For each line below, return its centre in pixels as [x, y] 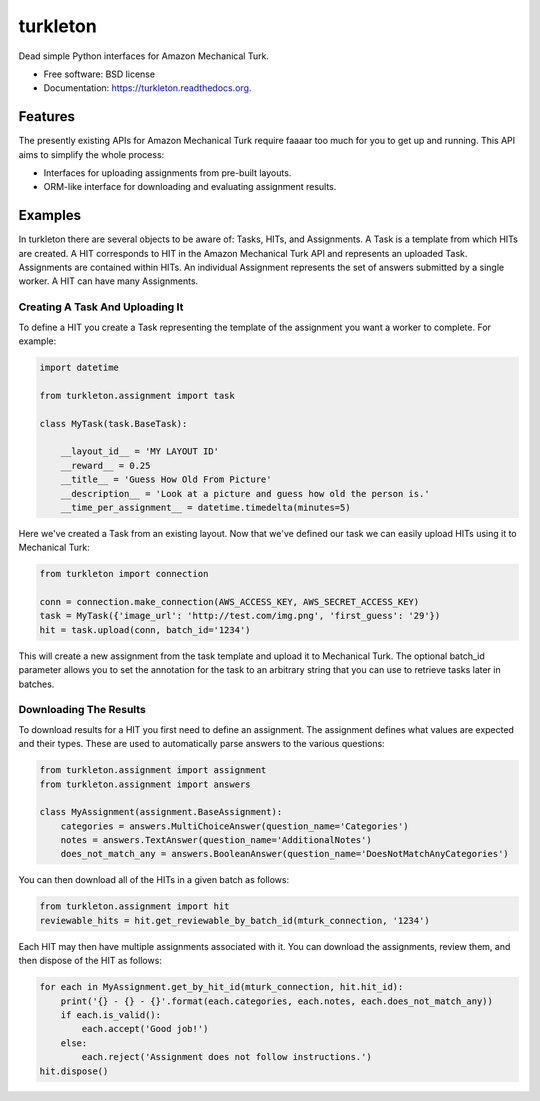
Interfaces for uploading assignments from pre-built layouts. [167, 173]
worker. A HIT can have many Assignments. [108, 281]
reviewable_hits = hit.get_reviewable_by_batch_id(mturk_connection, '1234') [234, 920]
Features [46, 116]
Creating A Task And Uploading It [101, 307]
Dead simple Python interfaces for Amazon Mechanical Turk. [144, 56]
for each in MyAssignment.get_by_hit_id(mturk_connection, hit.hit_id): [221, 987]
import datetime [79, 367]
